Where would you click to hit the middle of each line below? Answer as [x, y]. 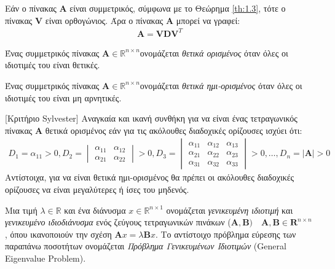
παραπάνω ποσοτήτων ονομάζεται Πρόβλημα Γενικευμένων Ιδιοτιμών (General [146, 246]
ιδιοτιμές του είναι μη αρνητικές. [63, 97]
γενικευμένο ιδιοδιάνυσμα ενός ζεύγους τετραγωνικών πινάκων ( [118, 222]
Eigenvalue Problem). [45, 258]
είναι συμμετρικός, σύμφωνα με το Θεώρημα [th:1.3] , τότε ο [178, 8]
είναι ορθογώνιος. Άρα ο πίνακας [104, 20]
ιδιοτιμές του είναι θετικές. [53, 65]
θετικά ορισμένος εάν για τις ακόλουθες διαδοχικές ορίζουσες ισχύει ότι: [174, 130]
